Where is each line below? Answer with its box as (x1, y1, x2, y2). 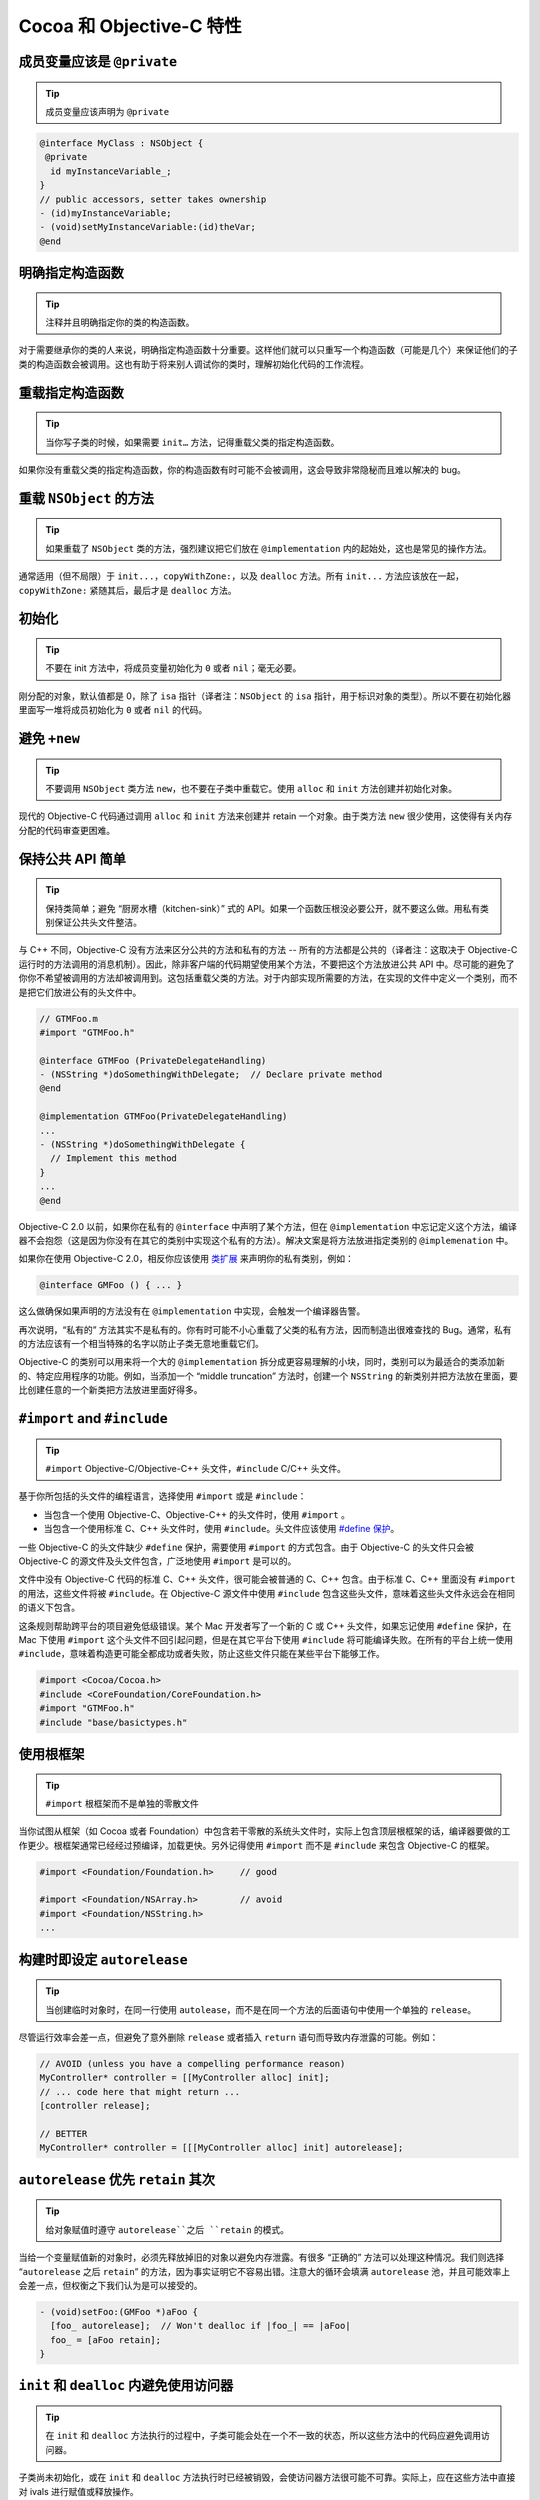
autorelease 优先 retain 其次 (18, 2171, 215, 2188)
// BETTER (39, 2128, 88, 2139)
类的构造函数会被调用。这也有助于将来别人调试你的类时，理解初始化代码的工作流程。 (18, 358, 369, 370)
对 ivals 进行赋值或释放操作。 (18, 2485, 139, 2497)
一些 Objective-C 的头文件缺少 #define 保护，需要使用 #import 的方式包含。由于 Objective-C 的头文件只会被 (18, 1541, 474, 1553)
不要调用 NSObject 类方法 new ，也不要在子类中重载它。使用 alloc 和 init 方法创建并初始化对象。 (45, 782, 458, 794)
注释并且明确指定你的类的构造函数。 (45, 316, 195, 329)
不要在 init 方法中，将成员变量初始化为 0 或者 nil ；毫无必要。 (45, 662, 302, 674)
